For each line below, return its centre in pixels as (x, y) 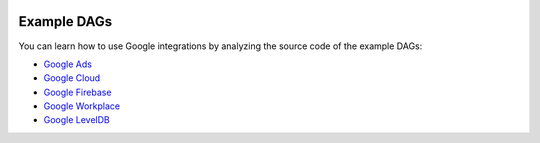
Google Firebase (77, 92)
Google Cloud (72, 78)
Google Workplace (81, 106)
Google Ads (67, 64)
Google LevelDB (76, 120)
